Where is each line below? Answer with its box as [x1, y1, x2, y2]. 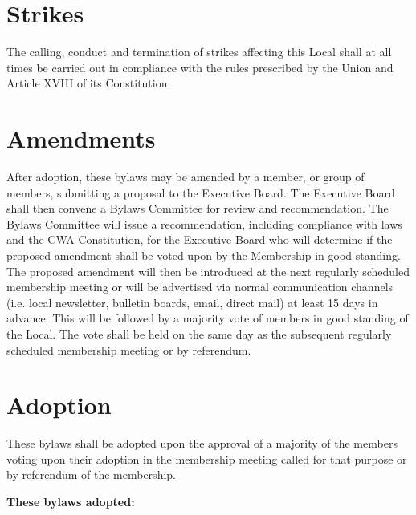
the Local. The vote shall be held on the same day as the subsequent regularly [6, 325, 392, 342]
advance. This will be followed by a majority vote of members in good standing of [6, 310, 409, 326]
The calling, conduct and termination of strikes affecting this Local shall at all [6, 43, 392, 60]
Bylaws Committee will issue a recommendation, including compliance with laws [6, 215, 402, 232]
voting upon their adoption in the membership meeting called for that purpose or [6, 450, 407, 467]
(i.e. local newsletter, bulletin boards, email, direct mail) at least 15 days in [6, 294, 378, 310]
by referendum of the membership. [6, 466, 176, 483]
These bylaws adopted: [6, 493, 135, 510]
